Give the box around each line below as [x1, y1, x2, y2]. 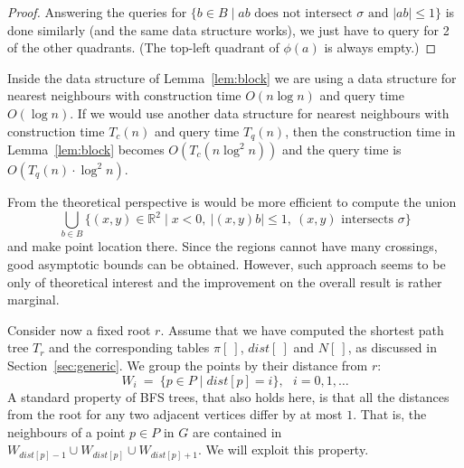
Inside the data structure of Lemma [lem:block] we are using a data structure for [7, 68, 457, 87]
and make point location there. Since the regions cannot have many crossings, [7, 237, 438, 256]
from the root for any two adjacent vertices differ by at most [7, 405, 343, 424]
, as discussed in [347, 338, 437, 357]
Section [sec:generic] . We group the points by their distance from [7, 356, 368, 374]
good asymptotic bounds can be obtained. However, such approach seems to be [7, 255, 446, 274]
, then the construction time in [285, 121, 456, 140]
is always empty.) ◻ [324, 38, 437, 57]
